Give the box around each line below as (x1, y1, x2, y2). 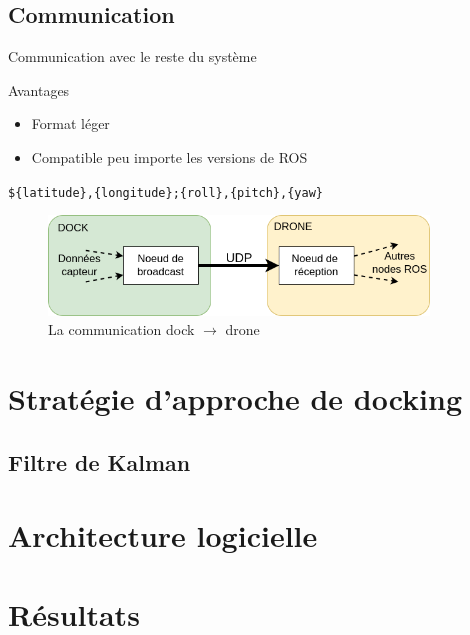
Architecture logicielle (8, 515, 318, 556)
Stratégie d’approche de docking (8, 378, 463, 419)
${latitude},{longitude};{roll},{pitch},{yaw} (8, 185, 323, 200)
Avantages (8, 79, 70, 100)
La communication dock (48, 319, 195, 340)
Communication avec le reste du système (8, 46, 257, 67)
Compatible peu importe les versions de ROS (31, 146, 308, 167)
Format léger (31, 113, 110, 134)
